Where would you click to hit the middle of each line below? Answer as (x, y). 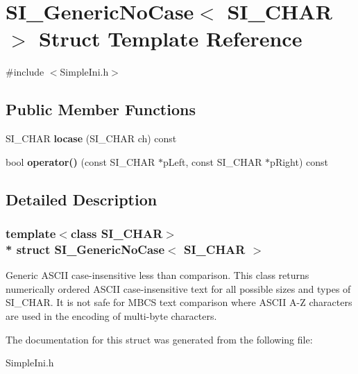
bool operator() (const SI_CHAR (80, 161)
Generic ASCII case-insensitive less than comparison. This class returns (157, 275)
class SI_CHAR (117, 233)
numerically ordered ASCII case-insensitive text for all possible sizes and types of (178, 288)
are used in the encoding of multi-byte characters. (111, 316)
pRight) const (299, 161)
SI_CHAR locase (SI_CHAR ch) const (91, 138)
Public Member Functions (101, 109)
